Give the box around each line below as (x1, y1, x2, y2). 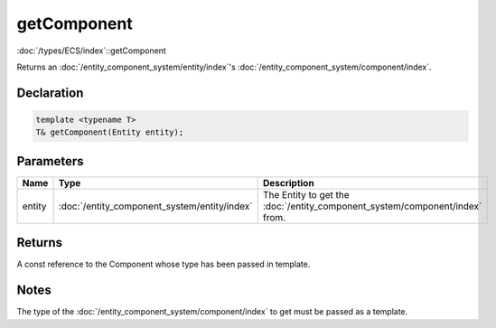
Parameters (16, 154, 84, 169)
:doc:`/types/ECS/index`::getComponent (16, 45, 166, 56)
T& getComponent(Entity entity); (35, 127, 184, 137)
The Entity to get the (262, 188, 350, 201)
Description (262, 176, 315, 189)
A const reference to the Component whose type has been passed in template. (16, 258, 311, 270)
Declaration (16, 85, 84, 100)
